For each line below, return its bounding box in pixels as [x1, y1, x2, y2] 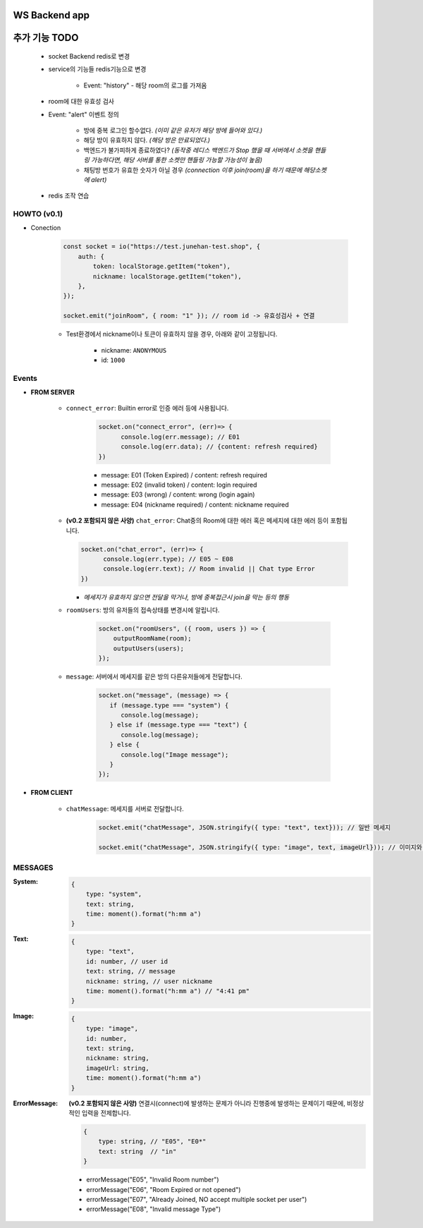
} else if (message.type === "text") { [109, 721, 247, 729]
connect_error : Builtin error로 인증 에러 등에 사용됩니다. [66, 404, 229, 413]
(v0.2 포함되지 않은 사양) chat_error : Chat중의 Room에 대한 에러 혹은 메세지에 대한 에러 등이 [66, 516, 329, 525]
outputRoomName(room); [113, 635, 192, 643]
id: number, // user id [85, 957, 168, 966]
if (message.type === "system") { [109, 701, 229, 709]
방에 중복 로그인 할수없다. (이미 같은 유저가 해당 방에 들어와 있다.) [83, 126, 263, 134]
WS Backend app [13, 9, 90, 21]
